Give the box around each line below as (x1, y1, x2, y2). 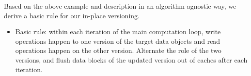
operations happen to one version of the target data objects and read (15, 36, 220, 46)
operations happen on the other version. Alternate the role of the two (15, 45, 221, 55)
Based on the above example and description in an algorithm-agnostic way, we (4, 1, 236, 11)
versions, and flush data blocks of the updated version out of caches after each (15, 54, 248, 64)
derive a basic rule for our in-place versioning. (4, 10, 140, 20)
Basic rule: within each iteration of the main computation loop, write (15, 26, 221, 37)
